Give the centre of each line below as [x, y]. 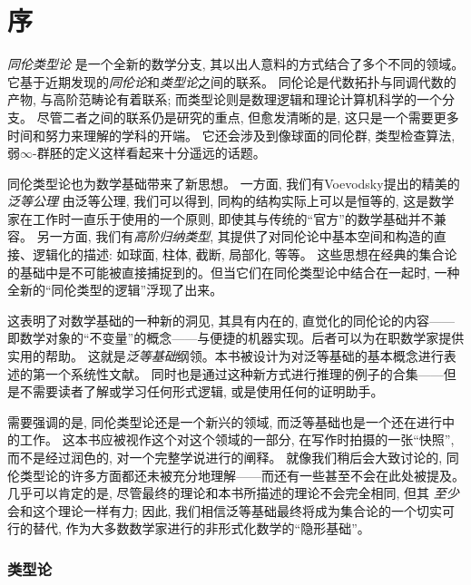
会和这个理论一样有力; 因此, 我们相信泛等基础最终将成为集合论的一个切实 [225, 510]
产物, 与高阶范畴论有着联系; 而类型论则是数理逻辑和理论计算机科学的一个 [225, 99]
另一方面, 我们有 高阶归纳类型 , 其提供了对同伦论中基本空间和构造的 [235, 236]
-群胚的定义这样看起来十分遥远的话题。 [149, 153]
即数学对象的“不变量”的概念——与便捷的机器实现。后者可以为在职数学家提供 [236, 338]
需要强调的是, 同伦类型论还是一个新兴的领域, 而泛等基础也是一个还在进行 [225, 421]
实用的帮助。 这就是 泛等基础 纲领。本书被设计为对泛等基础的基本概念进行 [226, 356]
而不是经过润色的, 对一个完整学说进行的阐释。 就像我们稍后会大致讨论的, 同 [233, 457]
